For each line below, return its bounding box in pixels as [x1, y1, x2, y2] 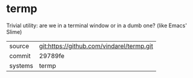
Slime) [6, 28, 22, 35]
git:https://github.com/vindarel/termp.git [39, 42, 153, 50]
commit [9, 51, 31, 60]
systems [9, 61, 33, 70]
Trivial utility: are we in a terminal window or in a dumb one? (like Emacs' [6, 22, 188, 29]
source [9, 42, 29, 50]
